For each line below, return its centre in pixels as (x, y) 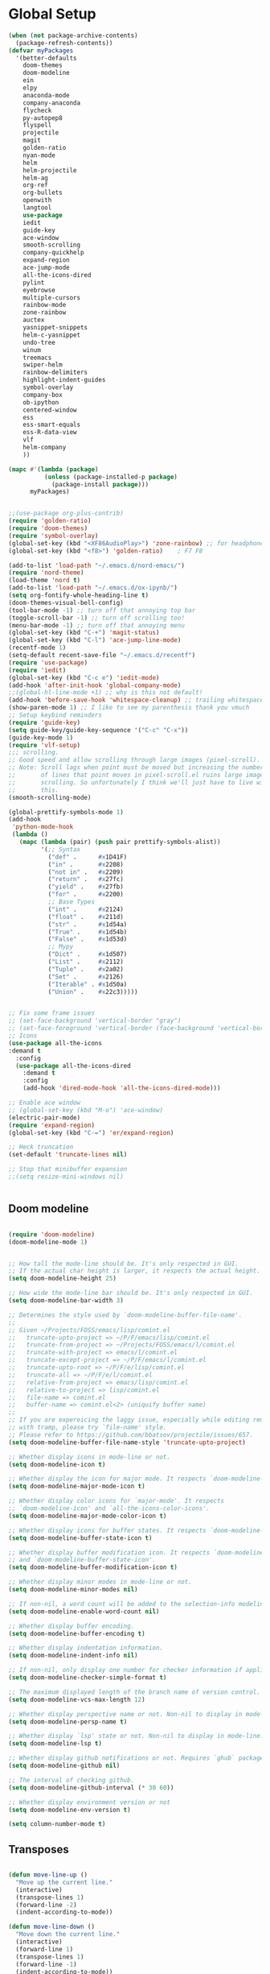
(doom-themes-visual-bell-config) (66, 602)
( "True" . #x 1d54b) (88, 932)
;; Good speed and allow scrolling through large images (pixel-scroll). (135, 760)
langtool (37, 208)
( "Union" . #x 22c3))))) (93, 991)
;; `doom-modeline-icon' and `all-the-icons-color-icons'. (109, 1508)
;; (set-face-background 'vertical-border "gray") (95, 1021)
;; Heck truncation (41, 1147)
